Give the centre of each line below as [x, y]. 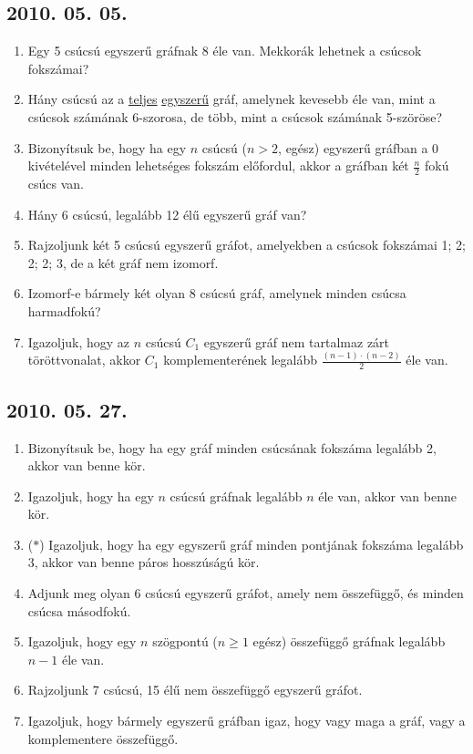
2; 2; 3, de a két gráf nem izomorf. [123, 262]
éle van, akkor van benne [387, 496]
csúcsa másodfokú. [79, 610]
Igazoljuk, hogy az [79, 341]
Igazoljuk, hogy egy [82, 641]
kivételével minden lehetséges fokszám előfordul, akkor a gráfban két [218, 165]
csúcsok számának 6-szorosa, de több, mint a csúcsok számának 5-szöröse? [235, 116]
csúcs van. [56, 183]
